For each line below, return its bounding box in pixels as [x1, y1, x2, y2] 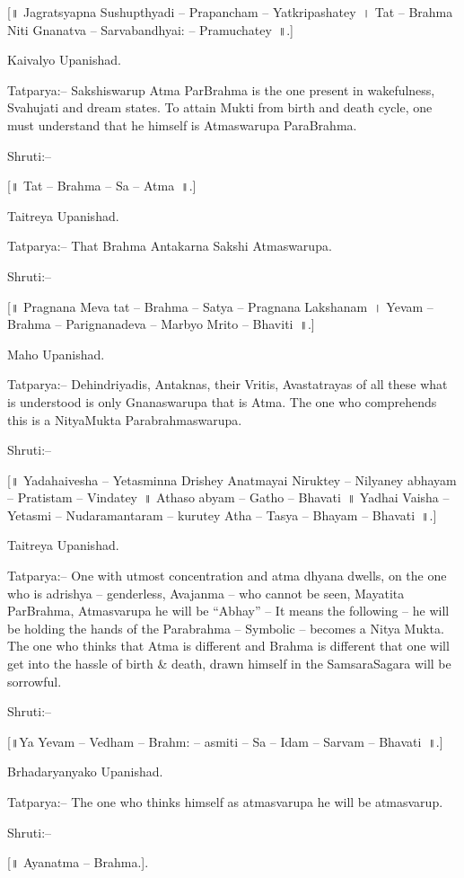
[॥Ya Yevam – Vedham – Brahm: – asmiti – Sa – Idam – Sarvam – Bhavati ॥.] [7, 732, 443, 750]
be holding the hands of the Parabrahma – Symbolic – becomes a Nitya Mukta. [7, 618, 444, 637]
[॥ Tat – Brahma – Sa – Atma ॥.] [7, 176, 197, 195]
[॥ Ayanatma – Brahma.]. [7, 853, 149, 872]
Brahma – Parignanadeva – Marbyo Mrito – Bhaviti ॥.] [7, 315, 315, 333]
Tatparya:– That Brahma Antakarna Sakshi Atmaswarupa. [7, 236, 332, 255]
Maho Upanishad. [7, 344, 105, 363]
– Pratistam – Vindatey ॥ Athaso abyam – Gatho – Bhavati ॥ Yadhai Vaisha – [7, 488, 450, 507]
